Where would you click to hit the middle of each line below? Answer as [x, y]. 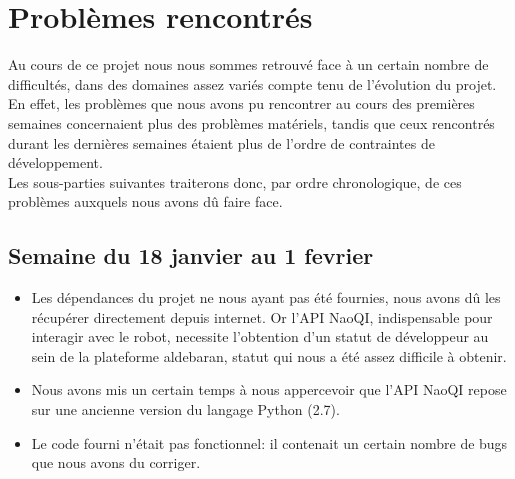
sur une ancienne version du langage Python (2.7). [185, 409]
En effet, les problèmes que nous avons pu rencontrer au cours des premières [241, 103]
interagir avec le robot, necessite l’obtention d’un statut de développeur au [260, 336]
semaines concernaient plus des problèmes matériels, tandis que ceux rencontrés [251, 122]
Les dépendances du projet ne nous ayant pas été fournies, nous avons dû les [266, 297]
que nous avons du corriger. [116, 462]
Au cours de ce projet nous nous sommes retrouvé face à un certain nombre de [248, 64]
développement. [55, 162]
